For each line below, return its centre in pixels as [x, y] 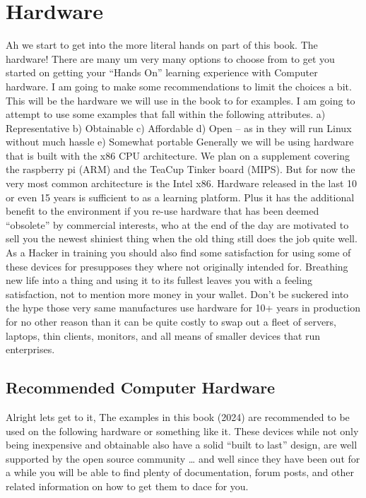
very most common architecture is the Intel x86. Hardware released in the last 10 [182, 183]
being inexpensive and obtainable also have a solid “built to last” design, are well [182, 445]
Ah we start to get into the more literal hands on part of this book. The [162, 45]
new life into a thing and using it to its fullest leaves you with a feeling [159, 280]
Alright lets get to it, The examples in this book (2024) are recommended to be [178, 416]
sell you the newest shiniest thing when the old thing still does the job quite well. [182, 238]
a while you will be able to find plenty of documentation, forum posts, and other [180, 472]
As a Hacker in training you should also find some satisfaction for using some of [178, 253]
